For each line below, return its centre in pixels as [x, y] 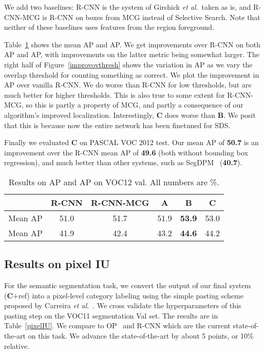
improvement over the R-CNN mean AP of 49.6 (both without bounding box [126, 152]
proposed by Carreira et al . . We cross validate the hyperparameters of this [123, 305]
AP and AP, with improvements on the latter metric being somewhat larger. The [132, 54]
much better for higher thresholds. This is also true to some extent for [115, 94]
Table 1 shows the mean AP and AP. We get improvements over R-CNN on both [132, 44]
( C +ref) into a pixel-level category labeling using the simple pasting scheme [124, 295]
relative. [17, 346]
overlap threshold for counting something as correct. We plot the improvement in [132, 74]
